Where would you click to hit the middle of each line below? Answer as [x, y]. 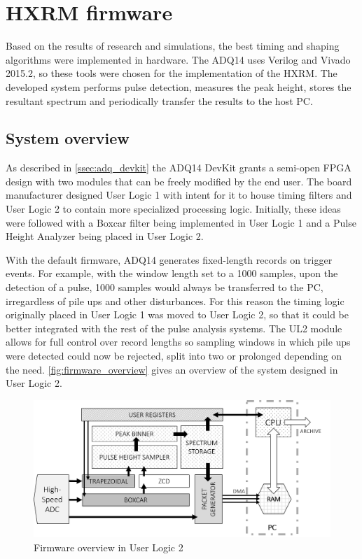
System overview [68, 138]
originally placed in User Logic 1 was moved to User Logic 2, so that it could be [177, 314]
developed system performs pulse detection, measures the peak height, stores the [179, 86]
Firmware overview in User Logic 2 [109, 547]
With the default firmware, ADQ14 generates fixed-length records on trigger [169, 259]
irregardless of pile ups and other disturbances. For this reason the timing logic [175, 300]
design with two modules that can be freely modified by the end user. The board [179, 181]
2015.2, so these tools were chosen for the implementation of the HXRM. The [172, 73]
